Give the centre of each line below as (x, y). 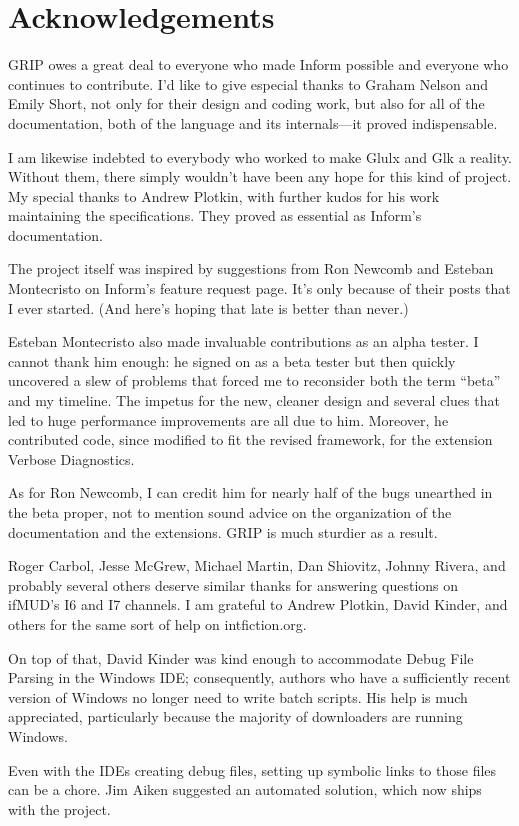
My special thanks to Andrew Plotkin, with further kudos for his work (224, 195)
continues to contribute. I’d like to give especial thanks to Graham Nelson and (248, 83)
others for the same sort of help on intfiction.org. (157, 623)
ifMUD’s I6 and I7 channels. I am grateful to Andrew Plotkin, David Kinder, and (258, 604)
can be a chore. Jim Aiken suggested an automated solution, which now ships (245, 789)
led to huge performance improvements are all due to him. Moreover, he (228, 419)
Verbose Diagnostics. (71, 458)
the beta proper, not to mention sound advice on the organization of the (230, 512)
